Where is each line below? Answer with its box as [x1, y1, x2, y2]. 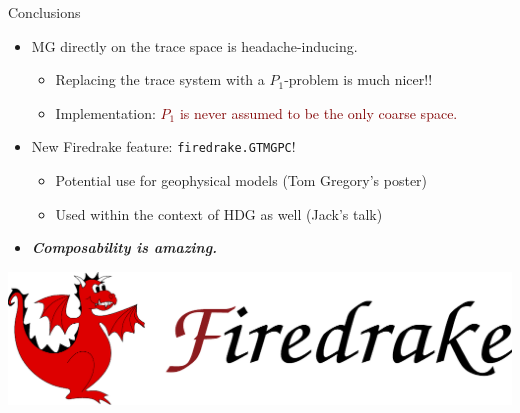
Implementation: [55, 102, 156, 123]
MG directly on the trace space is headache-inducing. [31, 35, 358, 56]
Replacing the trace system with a [55, 69, 265, 90]
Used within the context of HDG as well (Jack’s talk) [55, 203, 383, 224]
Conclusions [8, 2, 81, 22]
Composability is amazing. [31, 237, 218, 258]
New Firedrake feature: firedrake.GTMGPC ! [31, 136, 296, 157]
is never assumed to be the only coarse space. [179, 102, 458, 123]
